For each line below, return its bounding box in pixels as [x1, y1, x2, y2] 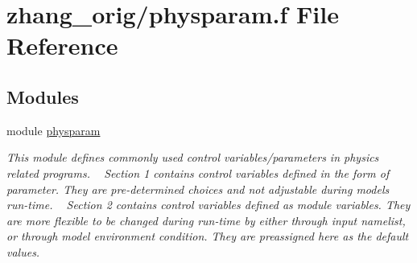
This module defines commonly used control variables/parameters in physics [6, 149, 379, 166]
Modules [6, 84, 79, 109]
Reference [6, 29, 118, 62]
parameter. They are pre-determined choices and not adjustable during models [6, 180, 390, 197]
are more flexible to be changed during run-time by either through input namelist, [6, 212, 406, 228]
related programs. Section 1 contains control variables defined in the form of [6, 164, 390, 181]
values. [6, 243, 40, 260]
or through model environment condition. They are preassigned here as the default [6, 228, 409, 245]
